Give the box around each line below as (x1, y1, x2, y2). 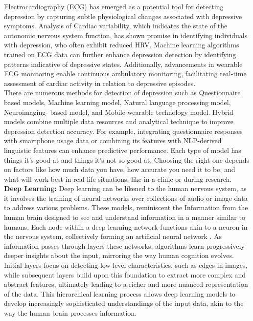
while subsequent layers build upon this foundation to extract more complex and (4, 269, 246, 279)
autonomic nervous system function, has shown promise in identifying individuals (4, 30, 248, 40)
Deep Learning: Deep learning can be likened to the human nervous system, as (4, 183, 247, 193)
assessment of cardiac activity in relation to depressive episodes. (4, 78, 196, 88)
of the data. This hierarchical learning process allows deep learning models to (4, 288, 236, 299)
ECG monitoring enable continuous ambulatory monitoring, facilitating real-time (4, 68, 247, 79)
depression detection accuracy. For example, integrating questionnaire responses (4, 126, 243, 136)
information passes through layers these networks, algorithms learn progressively (4, 240, 245, 251)
